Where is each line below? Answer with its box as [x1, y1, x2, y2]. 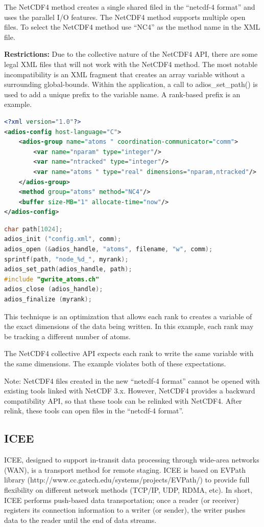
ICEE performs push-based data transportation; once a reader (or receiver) [4, 494, 239, 505]
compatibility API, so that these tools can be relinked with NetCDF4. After [4, 395, 242, 406]
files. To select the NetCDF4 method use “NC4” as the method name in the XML [4, 21, 260, 32]
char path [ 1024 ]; [4, 225, 63, 233]
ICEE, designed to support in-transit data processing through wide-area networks [4, 454, 259, 465]
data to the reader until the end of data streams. [4, 514, 157, 525]
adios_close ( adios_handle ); [4, 286, 103, 293]
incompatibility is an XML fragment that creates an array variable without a [4, 69, 245, 79]
